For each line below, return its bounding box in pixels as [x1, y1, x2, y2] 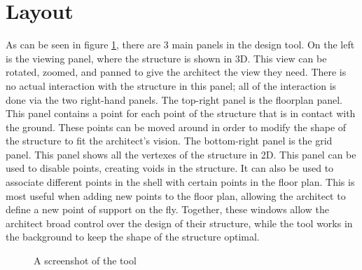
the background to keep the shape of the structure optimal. [6, 229, 260, 244]
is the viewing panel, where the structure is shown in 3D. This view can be [6, 50, 327, 65]
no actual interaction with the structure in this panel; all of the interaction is [6, 78, 337, 93]
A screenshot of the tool [34, 253, 137, 268]
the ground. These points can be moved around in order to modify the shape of [6, 119, 347, 134]
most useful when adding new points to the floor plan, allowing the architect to [6, 188, 346, 203]
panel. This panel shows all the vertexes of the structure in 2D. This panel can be [6, 147, 356, 161]
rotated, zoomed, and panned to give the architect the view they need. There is [6, 65, 347, 79]
